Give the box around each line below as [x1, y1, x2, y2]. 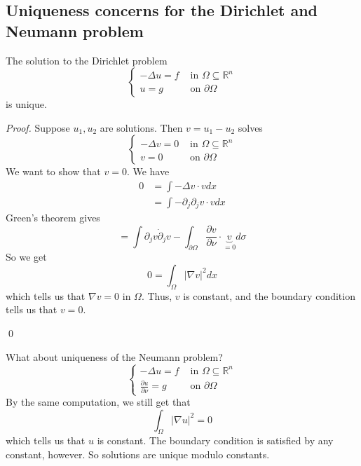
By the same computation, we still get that [6, 395, 191, 409]
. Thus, [141, 288, 172, 303]
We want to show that [6, 164, 101, 179]
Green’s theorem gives [6, 210, 100, 225]
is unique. [6, 97, 47, 111]
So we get [6, 249, 47, 264]
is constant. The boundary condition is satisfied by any [97, 433, 334, 448]
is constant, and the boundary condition [183, 288, 355, 303]
